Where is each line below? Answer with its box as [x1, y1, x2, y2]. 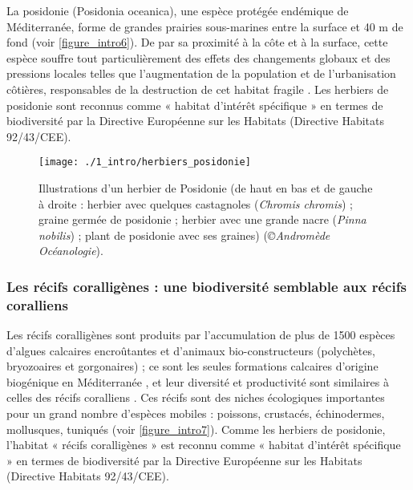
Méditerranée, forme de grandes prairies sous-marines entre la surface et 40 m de [6, 18, 403, 34]
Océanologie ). [38, 242, 103, 259]
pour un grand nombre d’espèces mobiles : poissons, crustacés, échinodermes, [6, 405, 385, 422]
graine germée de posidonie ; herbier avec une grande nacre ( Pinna [38, 211, 366, 228]
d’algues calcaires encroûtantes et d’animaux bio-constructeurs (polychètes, [6, 342, 375, 358]
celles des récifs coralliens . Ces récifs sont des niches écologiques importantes [6, 389, 385, 406]
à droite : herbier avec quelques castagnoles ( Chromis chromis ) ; [38, 195, 353, 212]
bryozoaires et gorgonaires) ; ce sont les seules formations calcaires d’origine [6, 358, 379, 375]
